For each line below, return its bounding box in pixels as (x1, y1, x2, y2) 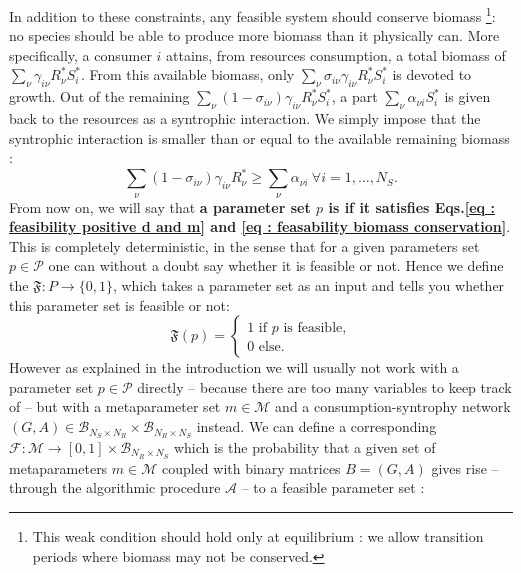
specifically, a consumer (9, 44, 152, 65)
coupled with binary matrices (161, 457, 341, 478)
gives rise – (431, 457, 499, 478)
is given (444, 86, 491, 107)
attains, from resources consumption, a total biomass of (166, 44, 506, 65)
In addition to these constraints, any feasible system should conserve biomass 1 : (9, 3, 496, 26)
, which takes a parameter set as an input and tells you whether (112, 275, 505, 296)
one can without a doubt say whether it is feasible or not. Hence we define (48, 255, 504, 276)
